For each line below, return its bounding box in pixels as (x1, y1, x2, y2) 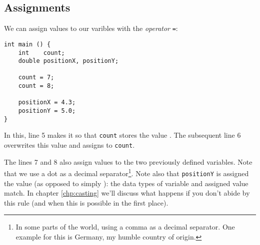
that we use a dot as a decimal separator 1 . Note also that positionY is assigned (4, 167, 249, 178)
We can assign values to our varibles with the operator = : (4, 23, 178, 33)
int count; (18, 49, 65, 56)
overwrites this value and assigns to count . (4, 140, 135, 150)
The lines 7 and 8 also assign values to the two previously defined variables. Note (4, 156, 252, 167)
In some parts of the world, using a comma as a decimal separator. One (15, 222, 235, 232)
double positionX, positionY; (18, 57, 119, 65)
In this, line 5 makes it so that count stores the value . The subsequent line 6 (4, 130, 241, 140)
